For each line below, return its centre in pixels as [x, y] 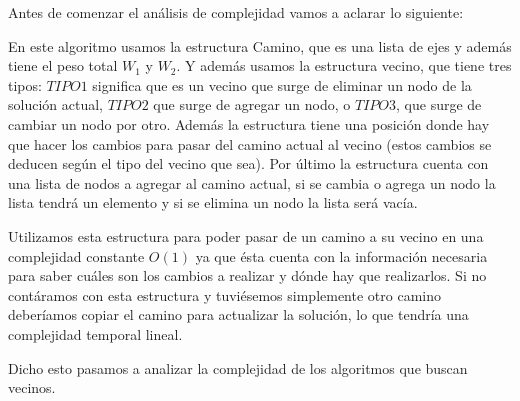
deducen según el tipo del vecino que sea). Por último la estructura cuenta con [248, 163]
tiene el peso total [63, 65]
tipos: [25, 84]
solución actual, [55, 104]
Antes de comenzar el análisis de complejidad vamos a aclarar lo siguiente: [236, 12]
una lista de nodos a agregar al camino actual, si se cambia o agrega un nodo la [252, 182]
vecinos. [32, 387]
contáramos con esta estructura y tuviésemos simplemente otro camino [224, 294]
